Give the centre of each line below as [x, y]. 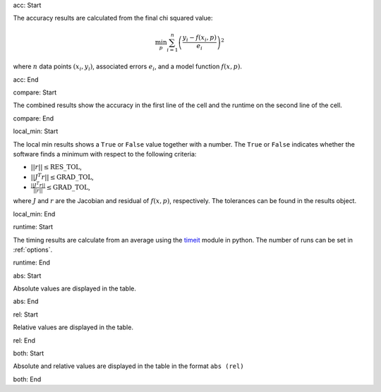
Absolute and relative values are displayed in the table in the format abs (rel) [128, 366]
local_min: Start [36, 131]
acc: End [26, 79]
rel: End [24, 340]
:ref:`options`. [33, 250]
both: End [27, 379]
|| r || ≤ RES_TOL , [56, 167]
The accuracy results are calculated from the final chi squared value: [113, 18]
